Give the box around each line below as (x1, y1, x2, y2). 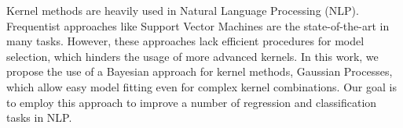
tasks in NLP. (6, 109, 72, 126)
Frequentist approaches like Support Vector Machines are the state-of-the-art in (6, 17, 390, 34)
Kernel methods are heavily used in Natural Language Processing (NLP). (6, 2, 359, 18)
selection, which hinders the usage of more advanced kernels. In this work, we (6, 48, 379, 64)
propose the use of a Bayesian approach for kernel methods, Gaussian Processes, (6, 63, 393, 80)
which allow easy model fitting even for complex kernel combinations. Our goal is (6, 78, 397, 94)
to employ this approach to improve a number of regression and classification (6, 94, 377, 110)
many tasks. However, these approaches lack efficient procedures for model (6, 33, 365, 49)
